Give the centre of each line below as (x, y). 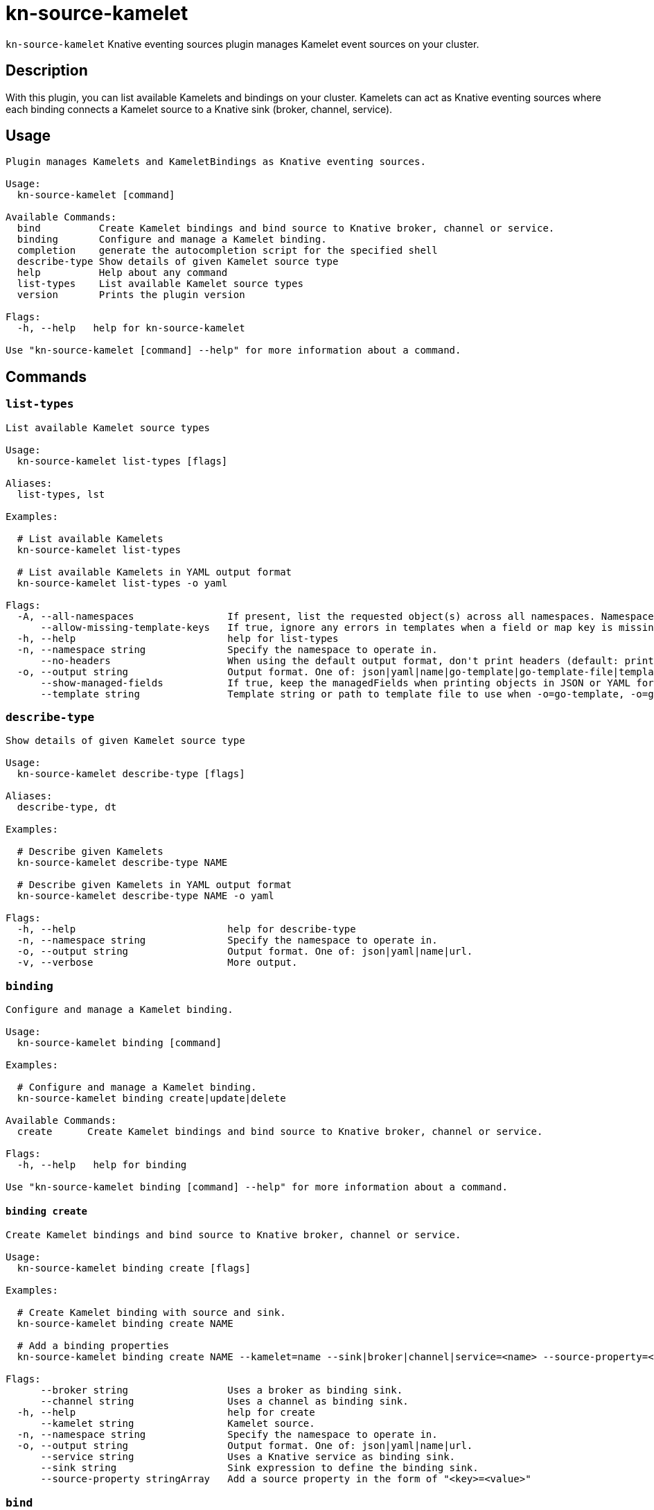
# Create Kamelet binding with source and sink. (151, 1313)
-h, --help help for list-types (178, 638)
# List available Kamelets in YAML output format (154, 572)
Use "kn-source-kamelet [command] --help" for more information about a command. (233, 350)
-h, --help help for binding (102, 1165)
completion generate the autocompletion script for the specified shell (227, 251)
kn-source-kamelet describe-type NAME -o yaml (145, 896)
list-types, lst (61, 494)
